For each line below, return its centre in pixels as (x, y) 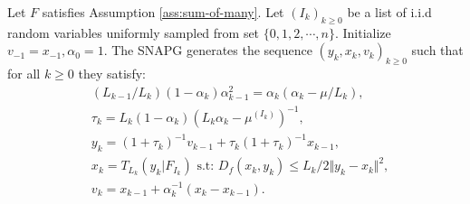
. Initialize (363, 32)
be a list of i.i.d (389, 12)
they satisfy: (112, 74)
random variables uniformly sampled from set (134, 32)
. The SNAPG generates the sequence (208, 50)
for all (24, 74)
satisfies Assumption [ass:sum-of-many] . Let (163, 12)
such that (437, 50)
